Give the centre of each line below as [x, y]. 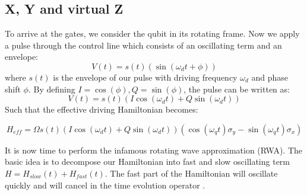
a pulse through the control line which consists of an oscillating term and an [143, 45]
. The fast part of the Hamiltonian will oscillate [191, 173]
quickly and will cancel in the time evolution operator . [105, 185]
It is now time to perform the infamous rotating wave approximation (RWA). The [154, 150]
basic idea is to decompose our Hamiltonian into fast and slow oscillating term [148, 162]
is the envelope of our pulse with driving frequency [145, 77]
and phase [270, 77]
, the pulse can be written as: [237, 89]
